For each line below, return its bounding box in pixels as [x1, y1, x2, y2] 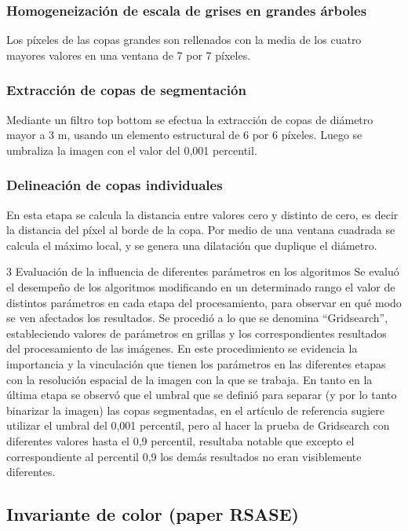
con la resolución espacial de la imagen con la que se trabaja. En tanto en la [6, 371, 373, 387]
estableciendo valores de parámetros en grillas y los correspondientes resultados [6, 324, 387, 341]
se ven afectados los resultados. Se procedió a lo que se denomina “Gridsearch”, [6, 309, 388, 326]
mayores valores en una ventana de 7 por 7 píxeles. [6, 46, 251, 63]
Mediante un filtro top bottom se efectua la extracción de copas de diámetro [6, 111, 373, 127]
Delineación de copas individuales [6, 175, 223, 195]
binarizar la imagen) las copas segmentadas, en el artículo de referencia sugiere [6, 401, 385, 418]
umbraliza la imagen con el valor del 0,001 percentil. [6, 141, 257, 158]
